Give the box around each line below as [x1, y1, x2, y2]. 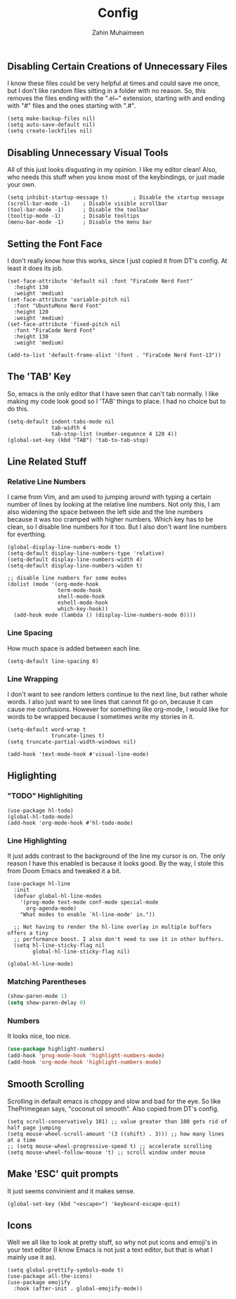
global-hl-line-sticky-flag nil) [32, 948, 131, 956]
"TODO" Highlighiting [7, 791, 83, 801]
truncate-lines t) [51, 732, 105, 739]
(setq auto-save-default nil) [7, 121, 96, 128]
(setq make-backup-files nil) [7, 115, 96, 123]
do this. [7, 404, 29, 413]
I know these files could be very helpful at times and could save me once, [7, 79, 220, 87]
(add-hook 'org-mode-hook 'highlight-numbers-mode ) [7, 1059, 162, 1066]
